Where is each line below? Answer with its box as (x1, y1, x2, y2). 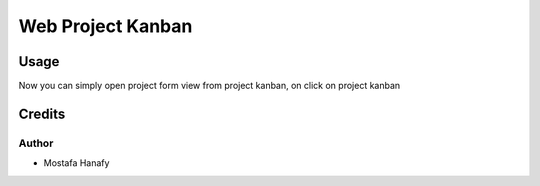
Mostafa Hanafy (43, 157, 110, 169)
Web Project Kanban (18, 15, 193, 37)
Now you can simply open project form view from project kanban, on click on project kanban (18, 80, 401, 92)
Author (18, 136, 54, 150)
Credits (18, 105, 66, 122)
